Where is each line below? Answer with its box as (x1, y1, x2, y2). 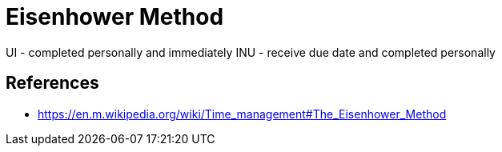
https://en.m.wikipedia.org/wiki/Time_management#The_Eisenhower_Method (38, 106, 447, 121)
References (6, 73, 99, 94)
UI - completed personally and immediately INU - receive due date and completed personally (6, 45, 496, 59)
